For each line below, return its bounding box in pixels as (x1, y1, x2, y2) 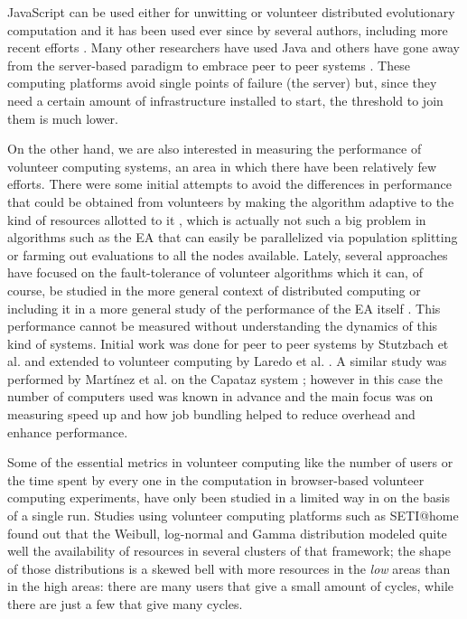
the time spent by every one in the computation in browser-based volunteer (7, 470, 425, 489)
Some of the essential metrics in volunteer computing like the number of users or (7, 453, 453, 472)
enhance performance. (7, 422, 128, 441)
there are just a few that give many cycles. (7, 595, 243, 613)
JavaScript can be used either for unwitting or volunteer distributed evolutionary (7, 3, 455, 21)
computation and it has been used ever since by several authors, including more (7, 20, 448, 39)
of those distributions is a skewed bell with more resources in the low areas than (7, 558, 451, 577)
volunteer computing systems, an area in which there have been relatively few (7, 156, 437, 175)
